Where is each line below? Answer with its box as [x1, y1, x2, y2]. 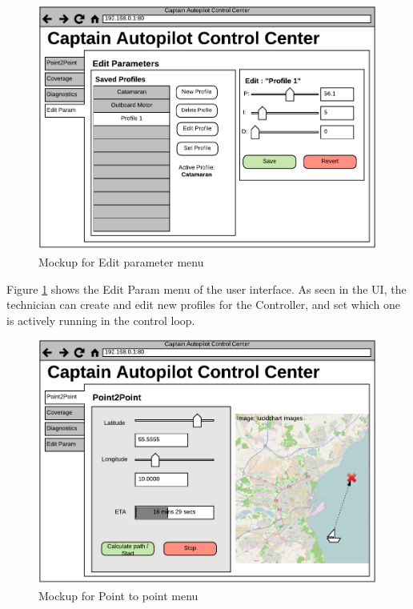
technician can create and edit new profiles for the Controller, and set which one [6, 296, 400, 313]
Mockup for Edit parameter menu [38, 254, 204, 270]
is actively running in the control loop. [6, 311, 195, 328]
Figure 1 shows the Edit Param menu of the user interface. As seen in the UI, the [6, 280, 407, 297]
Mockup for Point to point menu [38, 587, 198, 604]
